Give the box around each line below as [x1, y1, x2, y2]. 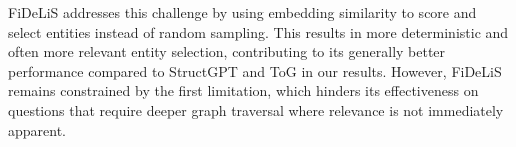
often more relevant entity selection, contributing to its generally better [8, 41, 446, 62]
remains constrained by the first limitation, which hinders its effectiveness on [8, 80, 479, 101]
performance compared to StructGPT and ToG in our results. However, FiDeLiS [8, 60, 502, 81]
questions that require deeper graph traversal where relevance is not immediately [8, 99, 504, 120]
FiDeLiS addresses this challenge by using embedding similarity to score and [8, 2, 477, 22]
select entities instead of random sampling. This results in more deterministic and [8, 21, 509, 42]
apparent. [8, 119, 67, 140]
